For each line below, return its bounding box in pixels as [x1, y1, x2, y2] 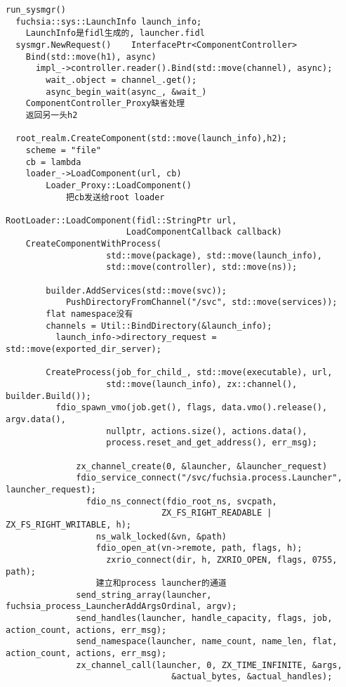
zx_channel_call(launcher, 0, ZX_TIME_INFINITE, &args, [76, 660, 342, 670]
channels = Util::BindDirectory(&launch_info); [46, 320, 272, 331]
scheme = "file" [25, 145, 102, 155]
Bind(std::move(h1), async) [25, 51, 157, 62]
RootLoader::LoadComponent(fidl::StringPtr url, [6, 215, 237, 225]
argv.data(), [6, 414, 66, 424]
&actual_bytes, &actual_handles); [171, 672, 333, 682]
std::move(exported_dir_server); [6, 344, 161, 355]
